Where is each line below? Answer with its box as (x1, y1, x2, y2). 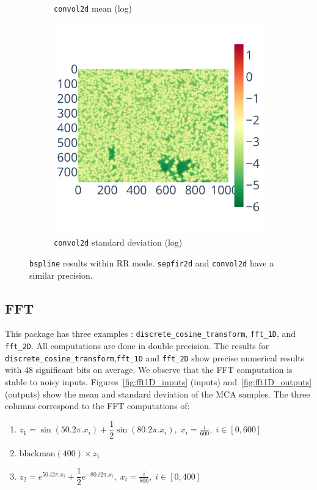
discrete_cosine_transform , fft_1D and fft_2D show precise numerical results (5, 351, 305, 364)
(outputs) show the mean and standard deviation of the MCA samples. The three (5, 387, 310, 400)
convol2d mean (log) (54, 2, 133, 14)
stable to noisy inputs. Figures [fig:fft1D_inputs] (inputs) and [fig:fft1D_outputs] (5, 375, 312, 388)
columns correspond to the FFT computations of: (5, 399, 190, 412)
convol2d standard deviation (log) (54, 236, 183, 249)
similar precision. (29, 268, 93, 281)
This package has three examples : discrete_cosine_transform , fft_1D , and (5, 327, 296, 340)
